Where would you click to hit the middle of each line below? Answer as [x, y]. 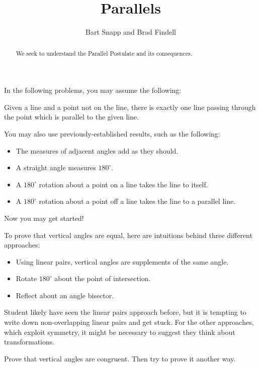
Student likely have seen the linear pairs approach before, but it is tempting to [125, 312]
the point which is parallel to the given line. [72, 117]
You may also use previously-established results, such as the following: [112, 133]
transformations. [29, 342]
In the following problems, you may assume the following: [93, 90]
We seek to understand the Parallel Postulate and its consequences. [104, 53]
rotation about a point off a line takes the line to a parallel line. [137, 201]
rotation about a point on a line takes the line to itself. [123, 184]
